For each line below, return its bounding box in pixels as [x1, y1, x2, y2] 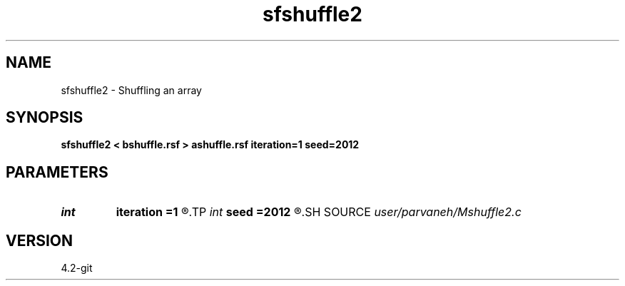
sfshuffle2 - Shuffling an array [61, 83, 202, 96]
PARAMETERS [6, 163, 108, 181]
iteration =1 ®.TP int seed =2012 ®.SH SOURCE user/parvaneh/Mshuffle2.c [116, 205, 522, 220]
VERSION [6, 231, 73, 250]
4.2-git [61, 262, 93, 275]
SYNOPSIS [6, 108, 83, 127]
